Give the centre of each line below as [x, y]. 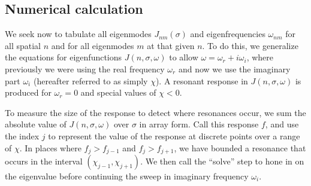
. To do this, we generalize [250, 45]
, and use [282, 124]
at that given [171, 45]
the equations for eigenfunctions [64, 57]
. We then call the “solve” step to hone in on [222, 161]
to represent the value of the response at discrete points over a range [174, 135]
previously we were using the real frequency [85, 68]
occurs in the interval [44, 161]
